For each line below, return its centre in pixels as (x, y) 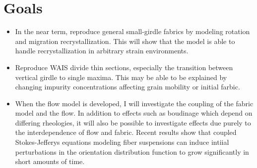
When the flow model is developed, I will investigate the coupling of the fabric (134, 103)
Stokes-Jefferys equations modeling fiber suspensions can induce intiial (122, 142)
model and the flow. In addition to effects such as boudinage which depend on (134, 113)
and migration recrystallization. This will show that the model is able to (125, 41)
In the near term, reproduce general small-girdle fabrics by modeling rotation (132, 31)
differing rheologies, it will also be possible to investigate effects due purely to (133, 122)
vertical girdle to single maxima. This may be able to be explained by (121, 77)
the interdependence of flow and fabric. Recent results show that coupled (126, 132)
